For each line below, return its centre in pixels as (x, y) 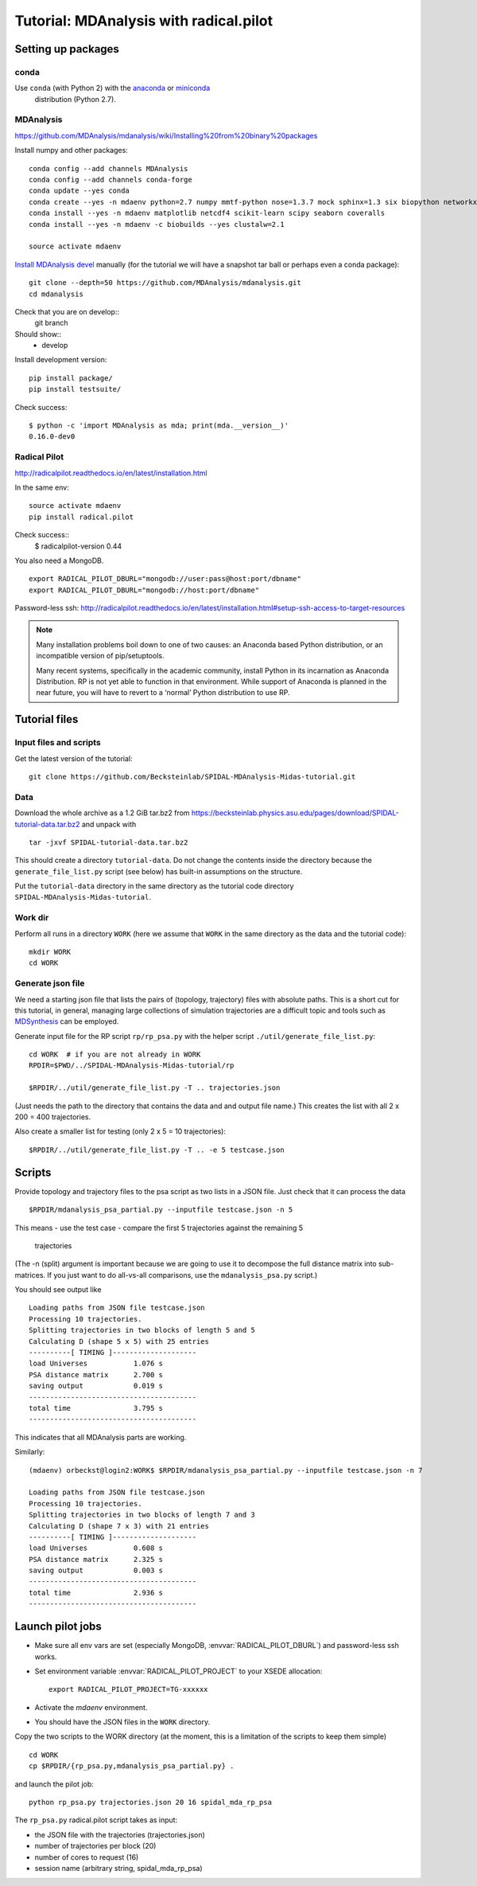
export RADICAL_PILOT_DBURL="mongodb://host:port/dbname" (144, 590)
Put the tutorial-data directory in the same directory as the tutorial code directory (154, 886)
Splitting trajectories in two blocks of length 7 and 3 (142, 1515)
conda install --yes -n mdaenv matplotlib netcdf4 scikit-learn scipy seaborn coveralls (207, 213)
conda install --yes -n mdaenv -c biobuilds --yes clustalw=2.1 (157, 224)
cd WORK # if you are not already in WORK (115, 1054)
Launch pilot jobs (58, 1627)
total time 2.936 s (96, 1593)
